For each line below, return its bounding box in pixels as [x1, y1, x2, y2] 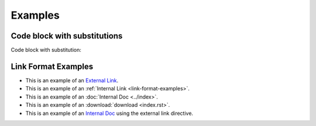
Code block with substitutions [11, 31, 123, 41]
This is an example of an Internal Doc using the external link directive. [25, 110, 193, 117]
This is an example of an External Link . [25, 76, 119, 84]
